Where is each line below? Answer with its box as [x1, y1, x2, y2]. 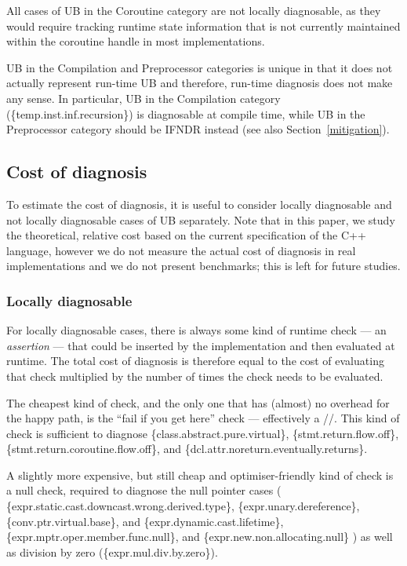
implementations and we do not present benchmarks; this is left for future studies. [6, 257, 401, 274]
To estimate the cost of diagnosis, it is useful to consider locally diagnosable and [6, 195, 392, 212]
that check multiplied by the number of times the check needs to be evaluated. [6, 367, 383, 384]
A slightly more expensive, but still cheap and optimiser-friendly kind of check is [6, 466, 394, 483]
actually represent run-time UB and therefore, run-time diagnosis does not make [6, 75, 393, 91]
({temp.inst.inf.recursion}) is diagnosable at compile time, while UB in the [6, 105, 365, 122]
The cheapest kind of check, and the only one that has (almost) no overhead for [6, 394, 390, 411]
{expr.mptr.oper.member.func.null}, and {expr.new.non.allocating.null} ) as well [6, 528, 393, 545]
